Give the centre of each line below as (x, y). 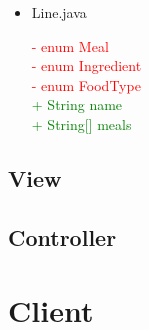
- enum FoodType (86, 84)
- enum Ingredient (86, 65)
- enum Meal (70, 45)
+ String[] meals (81, 123)
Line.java (59, 12)
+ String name (77, 104)
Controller (62, 236)
